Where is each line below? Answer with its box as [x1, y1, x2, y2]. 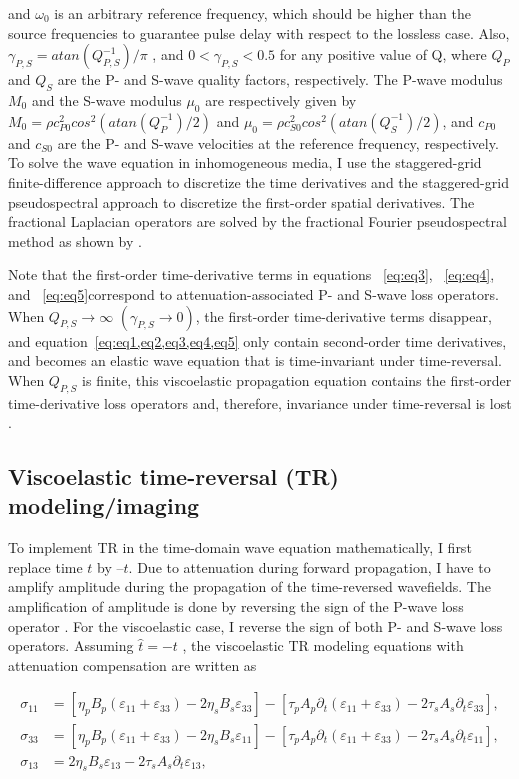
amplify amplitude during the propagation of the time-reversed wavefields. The [8, 576, 491, 597]
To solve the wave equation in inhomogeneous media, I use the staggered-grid [8, 152, 482, 173]
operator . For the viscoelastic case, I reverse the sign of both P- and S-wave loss [8, 615, 503, 636]
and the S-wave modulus [31, 89, 182, 110]
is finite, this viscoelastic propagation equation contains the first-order [82, 369, 512, 390]
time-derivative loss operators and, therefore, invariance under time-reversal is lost [8, 392, 512, 413]
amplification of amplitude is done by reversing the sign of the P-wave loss [8, 596, 464, 617]
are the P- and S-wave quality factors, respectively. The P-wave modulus [57, 69, 503, 90]
